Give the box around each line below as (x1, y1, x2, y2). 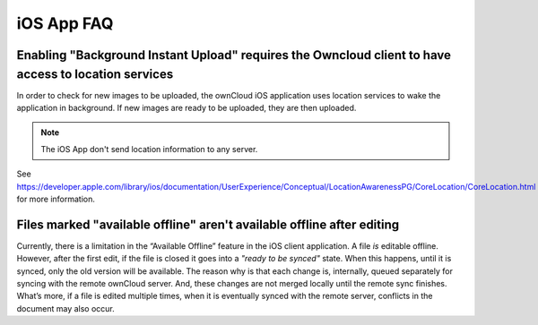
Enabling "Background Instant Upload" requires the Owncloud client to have (16, 47, 452, 63)
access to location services (16, 66, 174, 81)
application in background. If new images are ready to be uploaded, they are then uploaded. (16, 103, 357, 114)
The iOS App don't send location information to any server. (40, 143, 258, 154)
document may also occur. (16, 303, 116, 313)
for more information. (16, 193, 96, 204)
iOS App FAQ (16, 13, 114, 33)
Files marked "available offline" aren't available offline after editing (16, 217, 400, 232)
